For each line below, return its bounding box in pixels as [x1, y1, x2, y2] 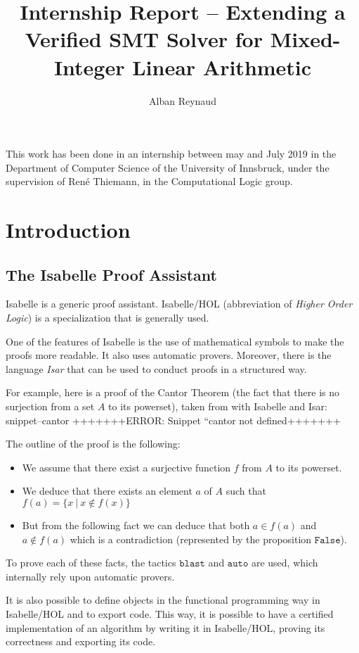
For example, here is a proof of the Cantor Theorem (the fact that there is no [6, 385, 340, 400]
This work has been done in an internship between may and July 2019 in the [6, 146, 337, 161]
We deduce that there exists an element [22, 483, 192, 498]
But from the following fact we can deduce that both [22, 517, 250, 532]
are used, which [251, 555, 318, 570]
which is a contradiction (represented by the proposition [70, 531, 312, 546]
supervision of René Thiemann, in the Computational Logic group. [6, 174, 293, 189]
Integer [53, 52, 125, 81]
